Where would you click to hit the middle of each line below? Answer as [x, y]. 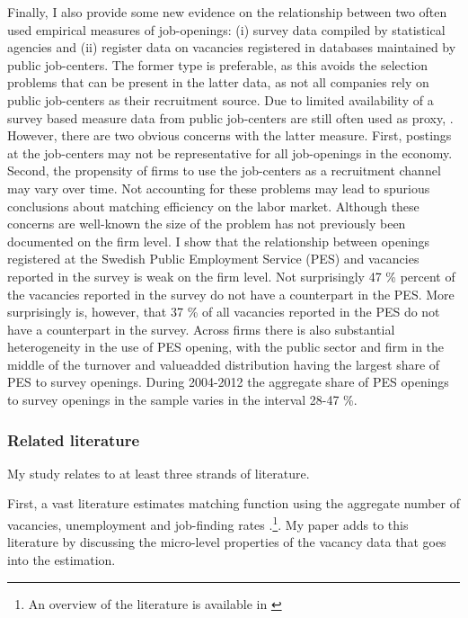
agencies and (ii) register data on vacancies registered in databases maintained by [232, 47]
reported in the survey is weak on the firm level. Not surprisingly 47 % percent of [231, 276]
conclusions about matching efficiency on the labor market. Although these [213, 206]
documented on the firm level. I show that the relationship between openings [219, 241]
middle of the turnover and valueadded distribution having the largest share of [224, 364]
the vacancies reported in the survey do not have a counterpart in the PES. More [231, 294]
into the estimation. [62, 559]
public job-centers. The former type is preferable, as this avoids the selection [218, 64]
